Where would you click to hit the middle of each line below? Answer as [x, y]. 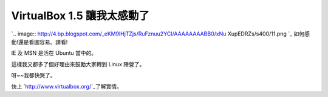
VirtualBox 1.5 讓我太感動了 [80, 16]
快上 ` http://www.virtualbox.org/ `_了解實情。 [67, 86]
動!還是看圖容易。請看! [39, 42]
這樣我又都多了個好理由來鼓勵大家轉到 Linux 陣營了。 [78, 64]
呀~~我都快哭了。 [33, 75]
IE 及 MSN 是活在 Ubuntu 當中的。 [54, 53]
